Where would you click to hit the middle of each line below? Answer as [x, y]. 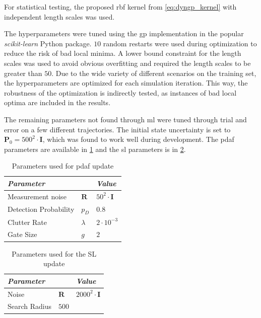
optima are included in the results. [57, 102]
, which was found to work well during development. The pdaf [138, 139]
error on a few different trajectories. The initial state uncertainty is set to [117, 129]
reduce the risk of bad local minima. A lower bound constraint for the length [123, 53]
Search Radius [30, 306]
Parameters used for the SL [54, 253]
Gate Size [22, 234]
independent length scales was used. [59, 16]
